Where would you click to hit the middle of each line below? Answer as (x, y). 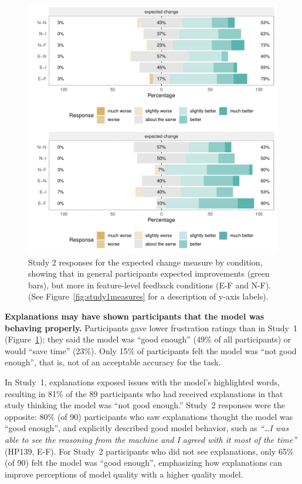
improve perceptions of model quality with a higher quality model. (124, 474)
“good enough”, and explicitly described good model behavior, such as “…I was (147, 428)
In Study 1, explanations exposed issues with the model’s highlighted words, (142, 382)
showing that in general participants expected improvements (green (149, 273)
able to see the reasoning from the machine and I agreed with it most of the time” (151, 439)
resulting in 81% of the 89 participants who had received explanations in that (144, 393)
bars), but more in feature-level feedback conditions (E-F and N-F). (150, 285)
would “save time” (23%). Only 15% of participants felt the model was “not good (151, 350)
